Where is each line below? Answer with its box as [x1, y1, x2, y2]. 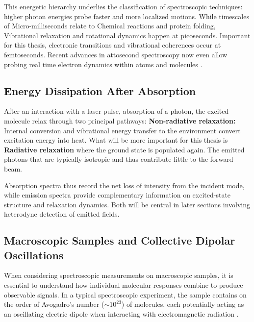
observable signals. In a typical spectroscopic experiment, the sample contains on [4, 289, 247, 299]
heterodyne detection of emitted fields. [4, 209, 120, 219]
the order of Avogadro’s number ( [4, 299, 104, 309]
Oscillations [4, 247, 64, 262]
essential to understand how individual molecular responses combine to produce [4, 280, 243, 290]
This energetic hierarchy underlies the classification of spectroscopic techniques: [4, 1, 243, 11]
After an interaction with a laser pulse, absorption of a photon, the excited [4, 106, 229, 116]
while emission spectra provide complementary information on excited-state [4, 190, 231, 200]
